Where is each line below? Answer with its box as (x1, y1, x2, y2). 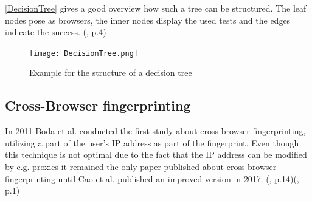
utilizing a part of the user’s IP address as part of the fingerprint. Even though (5, 136, 299, 149)
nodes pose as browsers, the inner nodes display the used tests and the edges (5, 13, 291, 26)
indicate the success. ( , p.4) (5, 26, 106, 38)
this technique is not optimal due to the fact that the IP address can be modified (5, 148, 307, 161)
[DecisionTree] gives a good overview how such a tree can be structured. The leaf (5, 2, 307, 14)
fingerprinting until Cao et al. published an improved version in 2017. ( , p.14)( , (5, 172, 299, 185)
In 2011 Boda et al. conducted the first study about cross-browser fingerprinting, (5, 124, 306, 137)
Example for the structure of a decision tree (29, 66, 192, 79)
